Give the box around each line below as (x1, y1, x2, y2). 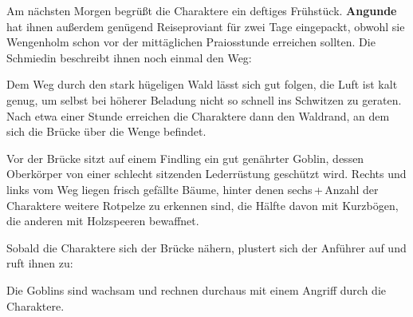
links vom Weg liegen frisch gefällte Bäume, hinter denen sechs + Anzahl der (6, 180, 379, 197)
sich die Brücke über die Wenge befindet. (6, 123, 206, 140)
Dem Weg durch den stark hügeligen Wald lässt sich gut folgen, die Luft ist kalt (6, 76, 398, 93)
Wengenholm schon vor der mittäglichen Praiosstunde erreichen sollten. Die (6, 34, 376, 50)
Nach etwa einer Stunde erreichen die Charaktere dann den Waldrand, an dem (6, 107, 390, 124)
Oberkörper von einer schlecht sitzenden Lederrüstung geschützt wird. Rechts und (6, 165, 407, 182)
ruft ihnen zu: (6, 255, 73, 271)
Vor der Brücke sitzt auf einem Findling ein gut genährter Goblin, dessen (6, 149, 364, 166)
